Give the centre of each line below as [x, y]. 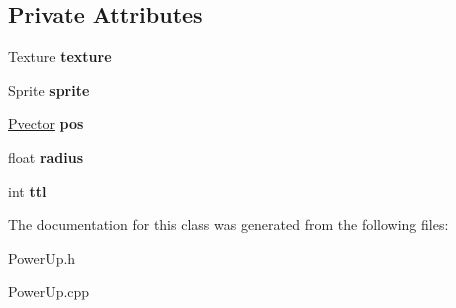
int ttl [27, 190]
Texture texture [60, 56]
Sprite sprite [49, 89]
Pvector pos [46, 123]
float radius [46, 156]
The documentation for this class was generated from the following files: [228, 224]
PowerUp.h [42, 257]
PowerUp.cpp [49, 291]
